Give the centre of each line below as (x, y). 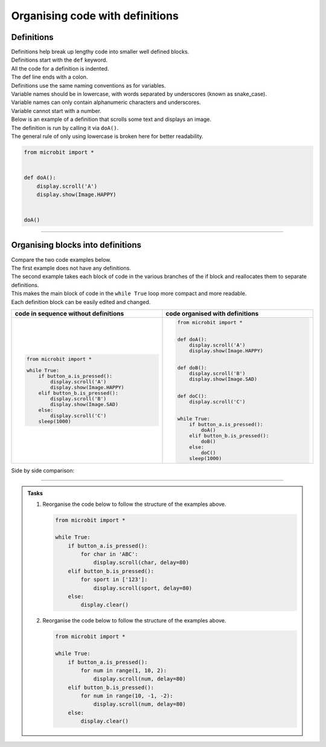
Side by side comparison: (43, 470)
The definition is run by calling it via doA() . (65, 128)
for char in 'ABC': (109, 554)
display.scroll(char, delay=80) (141, 563)
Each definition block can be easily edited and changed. (81, 302)
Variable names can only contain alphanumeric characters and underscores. (106, 102)
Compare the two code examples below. (61, 259)
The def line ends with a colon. (50, 77)
